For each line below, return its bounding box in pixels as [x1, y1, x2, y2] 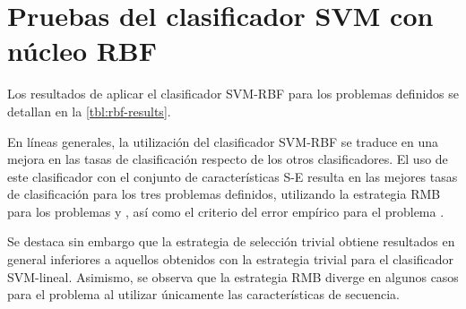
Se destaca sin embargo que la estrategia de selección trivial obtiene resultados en [7, 232, 455, 251]
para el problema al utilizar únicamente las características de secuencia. [7, 285, 400, 304]
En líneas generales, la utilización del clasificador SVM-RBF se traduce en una [7, 132, 439, 150]
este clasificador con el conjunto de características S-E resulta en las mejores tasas [7, 167, 458, 185]
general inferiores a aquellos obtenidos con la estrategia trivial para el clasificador [7, 250, 454, 269]
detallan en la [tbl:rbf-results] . [7, 101, 171, 120]
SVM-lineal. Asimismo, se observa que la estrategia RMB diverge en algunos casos [7, 267, 459, 286]
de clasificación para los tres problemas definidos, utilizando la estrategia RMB [7, 185, 441, 203]
